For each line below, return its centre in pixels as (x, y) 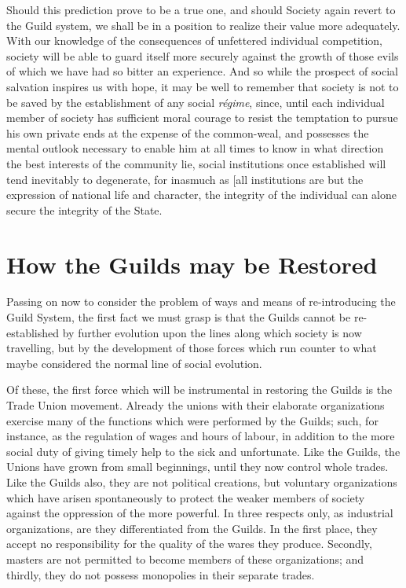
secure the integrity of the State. (84, 209)
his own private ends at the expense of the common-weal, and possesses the (188, 132)
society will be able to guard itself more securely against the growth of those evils (203, 55)
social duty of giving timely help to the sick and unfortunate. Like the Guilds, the (203, 451)
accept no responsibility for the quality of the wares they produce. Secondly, (189, 544)
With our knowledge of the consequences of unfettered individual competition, (194, 40)
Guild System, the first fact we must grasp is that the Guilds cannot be (179, 317)
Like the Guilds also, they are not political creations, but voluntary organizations (202, 481)
